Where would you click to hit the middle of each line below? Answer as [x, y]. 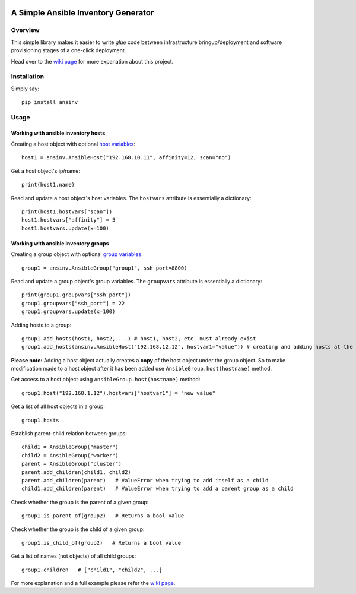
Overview [25, 30]
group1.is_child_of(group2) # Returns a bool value [101, 543]
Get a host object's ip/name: [45, 171]
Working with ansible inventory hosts [58, 133]
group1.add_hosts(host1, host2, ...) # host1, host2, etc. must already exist [139, 338]
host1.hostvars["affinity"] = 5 [69, 220]
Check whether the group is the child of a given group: [78, 529]
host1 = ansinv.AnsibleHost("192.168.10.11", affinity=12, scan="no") [126, 158]
